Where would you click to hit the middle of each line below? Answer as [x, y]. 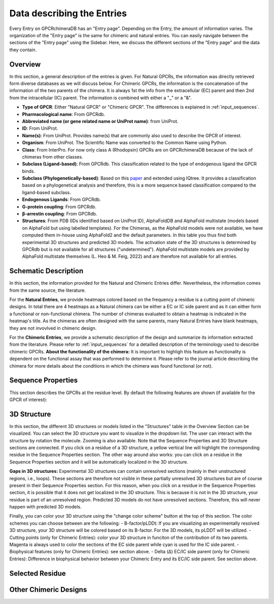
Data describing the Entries [68, 13]
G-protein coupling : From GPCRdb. [59, 206]
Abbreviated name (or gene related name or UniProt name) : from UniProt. [100, 121]
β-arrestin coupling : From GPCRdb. [60, 214]
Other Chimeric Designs [48, 590]
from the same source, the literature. [48, 290]
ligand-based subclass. [46, 192]
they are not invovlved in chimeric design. [53, 328]
